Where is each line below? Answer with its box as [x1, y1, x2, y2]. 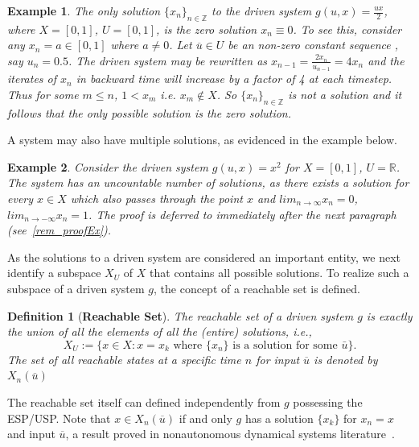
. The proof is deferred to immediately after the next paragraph [88, 205, 396, 222]
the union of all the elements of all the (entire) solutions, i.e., [7, 323, 312, 340]
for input [256, 350, 300, 367]
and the [368, 52, 405, 68]
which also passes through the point [70, 189, 243, 206]
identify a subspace [7, 264, 101, 281]
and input [7, 425, 55, 442]
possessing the [293, 393, 363, 410]
